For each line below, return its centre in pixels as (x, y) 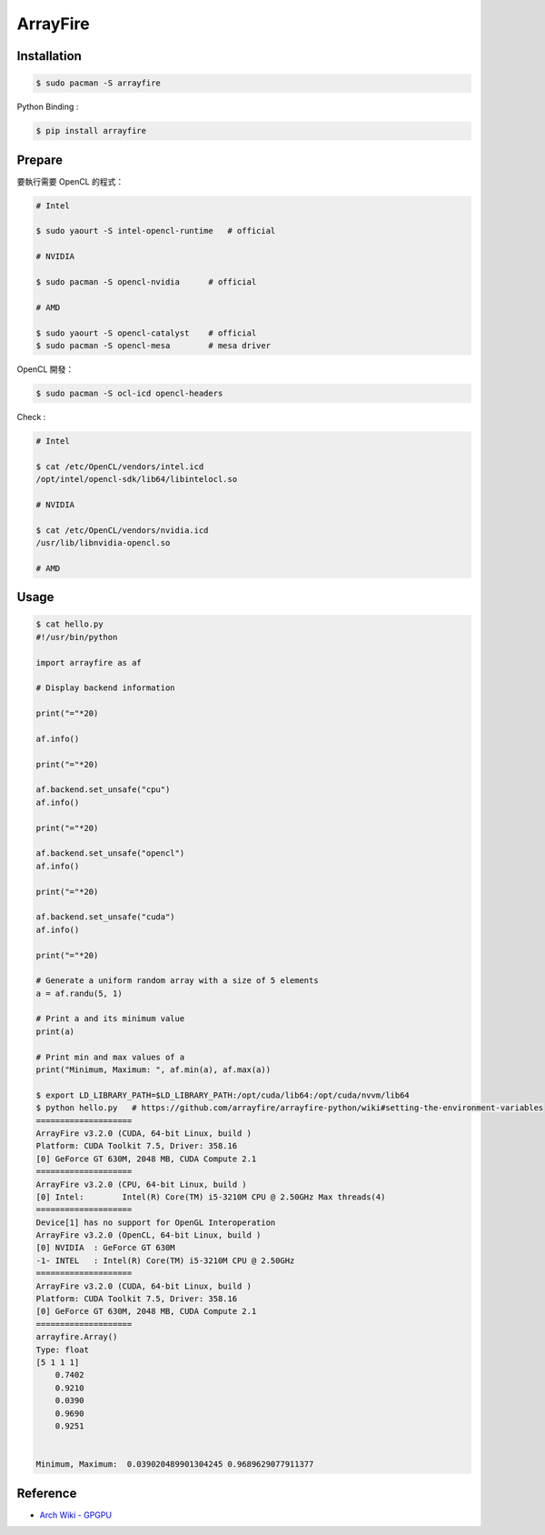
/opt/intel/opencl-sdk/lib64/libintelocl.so (137, 479)
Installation (49, 56)
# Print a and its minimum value (110, 1019)
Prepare (40, 160)
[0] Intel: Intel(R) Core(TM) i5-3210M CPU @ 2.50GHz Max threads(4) (211, 1197)
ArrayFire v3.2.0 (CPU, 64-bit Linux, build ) (141, 1184)
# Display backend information (106, 688)
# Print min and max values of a (110, 1057)
